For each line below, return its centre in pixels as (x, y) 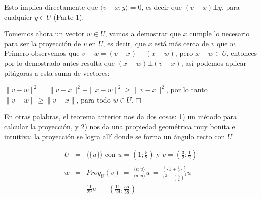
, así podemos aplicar (214, 63)
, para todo (93, 99)
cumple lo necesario (220, 33)
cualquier (18, 16)
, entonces (242, 53)
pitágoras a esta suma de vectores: (57, 73)
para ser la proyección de (43, 43)
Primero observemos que (42, 53)
